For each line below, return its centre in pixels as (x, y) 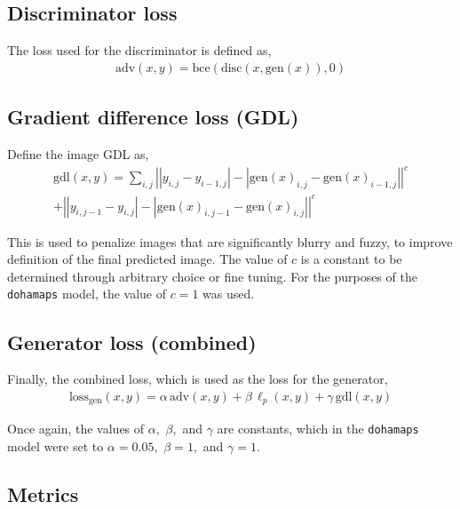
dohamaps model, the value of (87, 294)
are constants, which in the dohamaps (318, 429)
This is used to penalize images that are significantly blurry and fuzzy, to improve (230, 241)
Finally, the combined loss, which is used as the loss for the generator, (198, 379)
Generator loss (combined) (132, 342)
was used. (229, 294)
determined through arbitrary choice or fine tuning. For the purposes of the (212, 276)
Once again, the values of (76, 429)
